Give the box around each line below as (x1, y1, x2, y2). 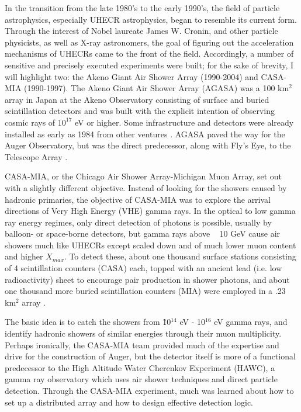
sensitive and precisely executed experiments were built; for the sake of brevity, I (5, 58, 294, 71)
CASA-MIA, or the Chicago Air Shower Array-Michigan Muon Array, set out (5, 170, 282, 182)
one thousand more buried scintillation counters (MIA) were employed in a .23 (5, 285, 286, 297)
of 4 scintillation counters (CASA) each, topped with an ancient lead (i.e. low (5, 262, 282, 274)
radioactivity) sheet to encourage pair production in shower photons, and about (5, 273, 290, 285)
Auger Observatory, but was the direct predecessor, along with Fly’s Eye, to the (5, 139, 291, 151)
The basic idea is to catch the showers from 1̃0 (5, 316, 171, 328)
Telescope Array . (5, 150, 68, 162)
